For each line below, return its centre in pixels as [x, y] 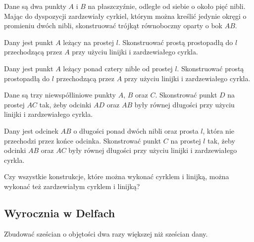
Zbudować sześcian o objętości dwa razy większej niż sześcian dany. [106, 233]
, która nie [218, 130]
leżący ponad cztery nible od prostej [118, 68]
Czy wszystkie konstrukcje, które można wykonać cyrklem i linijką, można [117, 176]
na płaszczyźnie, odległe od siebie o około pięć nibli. [167, 6]
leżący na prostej [89, 42]
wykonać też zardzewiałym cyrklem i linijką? [72, 186]
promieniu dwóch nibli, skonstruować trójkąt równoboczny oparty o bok [113, 25]
